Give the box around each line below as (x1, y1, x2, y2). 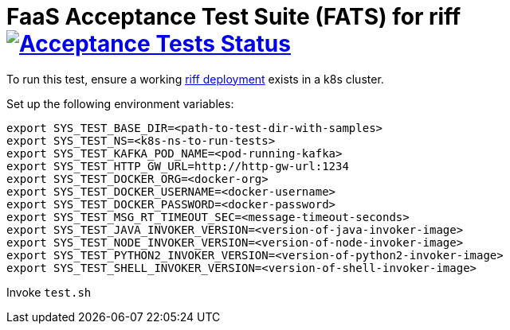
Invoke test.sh (6, 285, 92, 299)
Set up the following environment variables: (6, 96, 234, 111)
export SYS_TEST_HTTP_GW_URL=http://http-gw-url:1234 (6, 159, 349, 173)
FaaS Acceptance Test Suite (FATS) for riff (6, 3, 461, 30)
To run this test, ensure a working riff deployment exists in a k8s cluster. (6, 72, 384, 86)
